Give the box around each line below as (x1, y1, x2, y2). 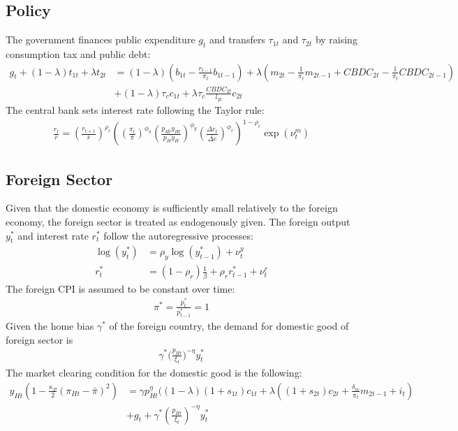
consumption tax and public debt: (6, 47, 151, 61)
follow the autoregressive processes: (103, 228, 253, 242)
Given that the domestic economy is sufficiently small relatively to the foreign (6, 200, 338, 215)
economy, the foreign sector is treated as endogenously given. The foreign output (6, 214, 350, 228)
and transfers (209, 32, 265, 47)
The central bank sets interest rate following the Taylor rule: (6, 103, 265, 117)
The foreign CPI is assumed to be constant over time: (6, 281, 235, 295)
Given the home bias (6, 319, 94, 333)
